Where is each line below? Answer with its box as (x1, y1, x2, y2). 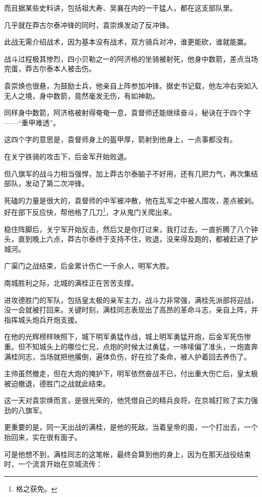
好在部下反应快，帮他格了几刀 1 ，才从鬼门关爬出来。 (4, 205, 176, 217)
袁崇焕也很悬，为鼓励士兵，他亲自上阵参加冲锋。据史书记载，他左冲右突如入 (4, 80, 258, 91)
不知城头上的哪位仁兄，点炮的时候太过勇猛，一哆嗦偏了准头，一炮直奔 (25, 341, 258, 351)
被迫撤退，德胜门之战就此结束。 (4, 378, 110, 388)
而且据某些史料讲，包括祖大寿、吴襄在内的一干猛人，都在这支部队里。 (4, 3, 237, 13)
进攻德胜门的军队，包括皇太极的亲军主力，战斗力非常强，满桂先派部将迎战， (4, 294, 258, 305)
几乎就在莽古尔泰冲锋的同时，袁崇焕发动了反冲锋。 (4, 19, 173, 30)
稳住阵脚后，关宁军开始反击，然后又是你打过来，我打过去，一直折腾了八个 (4, 223, 251, 234)
